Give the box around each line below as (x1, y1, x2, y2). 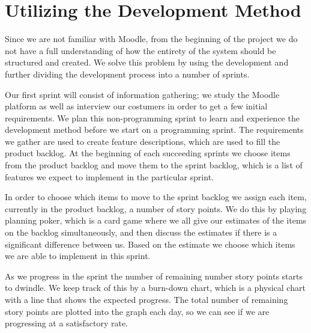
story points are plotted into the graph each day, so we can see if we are (5, 305, 270, 317)
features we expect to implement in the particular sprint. (5, 170, 214, 183)
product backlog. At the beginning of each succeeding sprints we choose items (5, 147, 291, 159)
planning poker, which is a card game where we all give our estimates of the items (5, 214, 307, 227)
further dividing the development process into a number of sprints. (5, 67, 250, 80)
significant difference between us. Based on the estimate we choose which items (5, 237, 295, 250)
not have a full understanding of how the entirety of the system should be (5, 44, 276, 57)
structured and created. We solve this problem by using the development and (5, 56, 289, 69)
